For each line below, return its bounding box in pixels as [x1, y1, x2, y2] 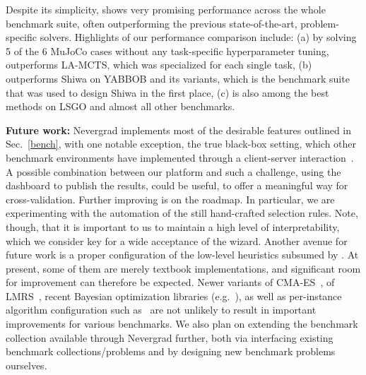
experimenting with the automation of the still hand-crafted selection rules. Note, [6, 206, 358, 220]
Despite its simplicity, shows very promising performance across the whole [6, 2, 326, 16]
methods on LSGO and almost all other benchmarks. [6, 99, 235, 114]
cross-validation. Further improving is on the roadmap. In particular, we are [6, 191, 335, 206]
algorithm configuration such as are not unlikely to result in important [6, 302, 317, 317]
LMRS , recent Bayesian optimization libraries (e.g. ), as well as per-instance [6, 288, 342, 303]
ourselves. [6, 357, 47, 372]
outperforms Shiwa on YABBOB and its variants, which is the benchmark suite [6, 71, 350, 85]
